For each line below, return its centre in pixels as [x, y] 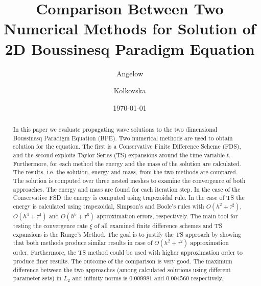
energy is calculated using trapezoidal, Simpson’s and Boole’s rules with [109, 206]
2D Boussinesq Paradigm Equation [130, 48]
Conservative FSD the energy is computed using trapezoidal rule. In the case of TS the [129, 198]
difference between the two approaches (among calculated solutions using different [122, 269]
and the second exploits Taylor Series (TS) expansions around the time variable [119, 155]
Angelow [130, 73]
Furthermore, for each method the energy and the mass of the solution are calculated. [127, 163]
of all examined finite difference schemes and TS [158, 226]
